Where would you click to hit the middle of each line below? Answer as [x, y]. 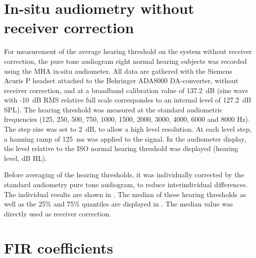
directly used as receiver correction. [58, 213]
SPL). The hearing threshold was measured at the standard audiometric [113, 109]
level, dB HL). [26, 158]
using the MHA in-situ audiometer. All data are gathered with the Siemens [118, 71]
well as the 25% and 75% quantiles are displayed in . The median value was [119, 204]
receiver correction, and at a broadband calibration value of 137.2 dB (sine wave [126, 90]
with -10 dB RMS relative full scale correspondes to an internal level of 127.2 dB [128, 100]
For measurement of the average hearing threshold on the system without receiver [128, 51]
